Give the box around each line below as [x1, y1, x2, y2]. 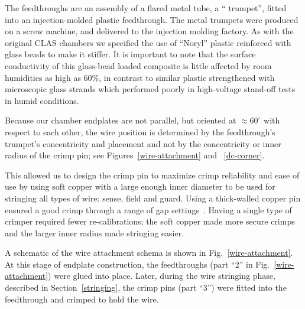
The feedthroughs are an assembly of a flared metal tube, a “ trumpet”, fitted [5, 2, 287, 14]
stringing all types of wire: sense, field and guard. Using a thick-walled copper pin [5, 191, 301, 204]
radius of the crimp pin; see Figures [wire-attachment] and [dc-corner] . [5, 149, 265, 161]
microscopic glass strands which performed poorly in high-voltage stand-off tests [5, 83, 296, 95]
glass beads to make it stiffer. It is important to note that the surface [5, 48, 256, 60]
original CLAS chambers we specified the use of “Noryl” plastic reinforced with [5, 36, 291, 48]
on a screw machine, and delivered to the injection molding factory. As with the [5, 25, 294, 37]
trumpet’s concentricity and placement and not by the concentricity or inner [5, 137, 281, 149]
